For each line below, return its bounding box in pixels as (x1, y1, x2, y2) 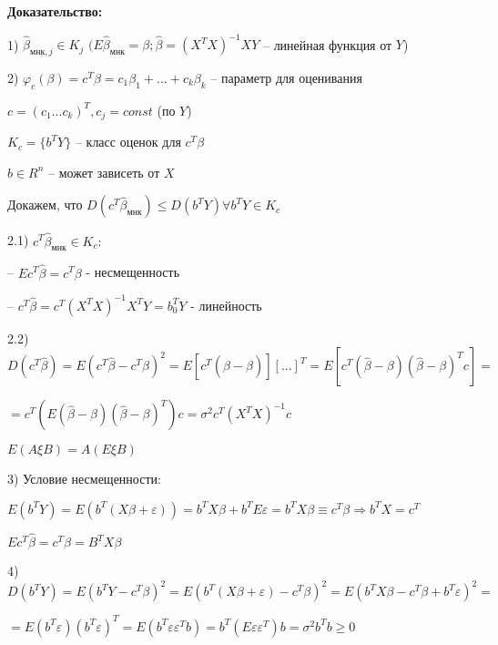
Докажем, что (7, 195, 83, 214)
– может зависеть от (48, 162, 160, 181)
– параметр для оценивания (210, 67, 362, 87)
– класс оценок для (75, 132, 181, 151)
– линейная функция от (262, 35, 392, 54)
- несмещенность (86, 262, 180, 282)
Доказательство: (7, 2, 103, 20)
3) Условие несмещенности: (7, 469, 161, 488)
